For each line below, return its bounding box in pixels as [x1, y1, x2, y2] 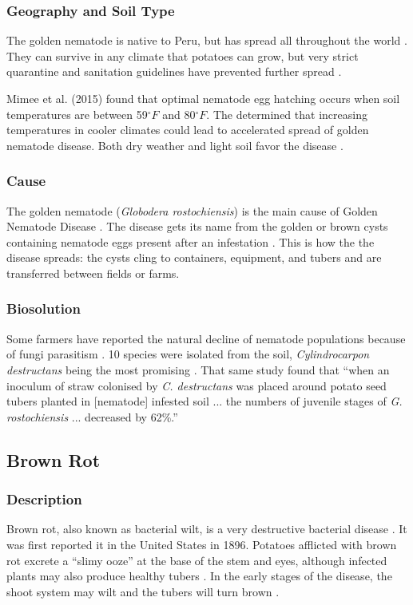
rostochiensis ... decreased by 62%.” [6, 408, 178, 425]
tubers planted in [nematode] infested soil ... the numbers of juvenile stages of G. [6, 393, 403, 409]
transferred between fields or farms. [6, 264, 180, 281]
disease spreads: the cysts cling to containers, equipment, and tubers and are [6, 249, 382, 266]
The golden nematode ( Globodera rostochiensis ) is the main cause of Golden [6, 202, 378, 219]
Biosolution [6, 299, 81, 318]
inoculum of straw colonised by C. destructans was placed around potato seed [6, 377, 387, 393]
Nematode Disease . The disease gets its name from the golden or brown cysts [6, 218, 388, 235]
